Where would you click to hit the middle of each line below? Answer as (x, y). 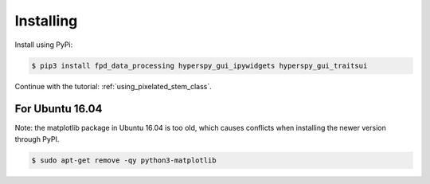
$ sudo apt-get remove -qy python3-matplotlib (124, 160)
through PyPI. (37, 139)
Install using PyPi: (44, 45)
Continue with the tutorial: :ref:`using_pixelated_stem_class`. (113, 86)
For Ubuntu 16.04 (59, 109)
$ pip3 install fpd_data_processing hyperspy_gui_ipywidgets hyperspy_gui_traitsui (199, 65)
